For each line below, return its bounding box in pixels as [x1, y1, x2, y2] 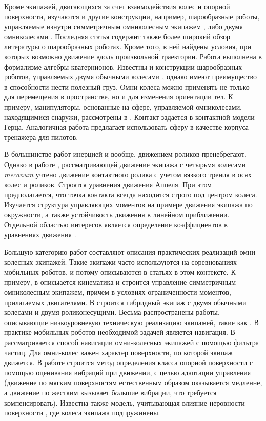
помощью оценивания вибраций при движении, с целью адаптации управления [4, 367, 251, 377]
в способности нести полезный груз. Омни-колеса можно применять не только [4, 81, 250, 92]
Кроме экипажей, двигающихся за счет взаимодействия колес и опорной [4, 1, 230, 11]
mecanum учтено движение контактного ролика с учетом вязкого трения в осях [4, 169, 252, 179]
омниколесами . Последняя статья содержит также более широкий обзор [4, 31, 231, 42]
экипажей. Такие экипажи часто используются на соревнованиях [35, 256, 237, 267]
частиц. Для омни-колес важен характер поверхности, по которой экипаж [4, 347, 233, 357]
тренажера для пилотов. [4, 131, 78, 142]
